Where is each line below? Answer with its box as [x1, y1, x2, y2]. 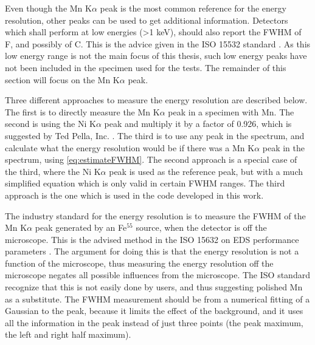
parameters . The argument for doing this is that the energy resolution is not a [5, 245, 299, 258]
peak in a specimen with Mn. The [168, 105, 294, 118]
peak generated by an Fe [35, 221, 127, 234]
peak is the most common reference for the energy [100, 2, 286, 14]
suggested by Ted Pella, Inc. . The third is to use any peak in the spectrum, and [5, 129, 305, 142]
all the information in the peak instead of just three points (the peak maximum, [5, 316, 303, 329]
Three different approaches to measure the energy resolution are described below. [5, 94, 308, 106]
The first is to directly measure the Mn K [5, 105, 160, 118]
